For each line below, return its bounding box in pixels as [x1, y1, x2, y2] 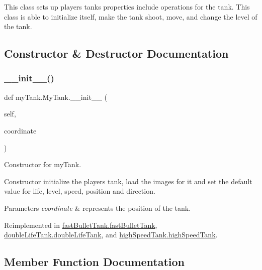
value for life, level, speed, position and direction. [4, 186, 155, 196]
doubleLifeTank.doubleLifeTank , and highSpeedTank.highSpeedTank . [4, 229, 218, 240]
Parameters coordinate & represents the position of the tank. [4, 202, 191, 213]
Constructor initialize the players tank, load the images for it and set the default [4, 176, 252, 186]
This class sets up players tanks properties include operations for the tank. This [4, 2, 250, 12]
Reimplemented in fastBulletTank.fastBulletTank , [4, 219, 157, 230]
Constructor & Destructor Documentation [4, 46, 229, 61]
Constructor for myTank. [4, 159, 81, 170]
